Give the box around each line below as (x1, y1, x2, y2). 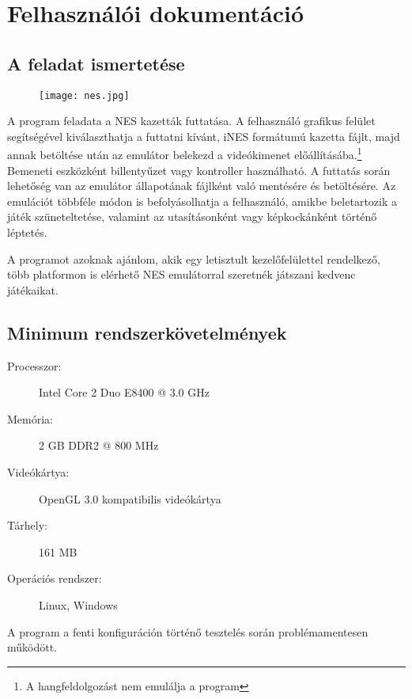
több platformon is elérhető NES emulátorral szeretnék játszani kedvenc (7, 266, 356, 283)
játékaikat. (7, 281, 59, 298)
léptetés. (7, 224, 47, 241)
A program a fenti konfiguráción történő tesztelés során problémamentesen (7, 623, 369, 640)
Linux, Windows (39, 596, 118, 613)
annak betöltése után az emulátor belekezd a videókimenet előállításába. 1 (7, 144, 362, 163)
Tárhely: (7, 517, 47, 534)
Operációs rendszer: (7, 570, 102, 587)
